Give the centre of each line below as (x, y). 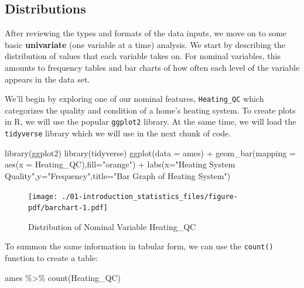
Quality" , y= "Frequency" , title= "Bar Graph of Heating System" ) (118, 175)
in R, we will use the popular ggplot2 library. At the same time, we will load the (151, 121)
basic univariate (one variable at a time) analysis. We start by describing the (145, 44)
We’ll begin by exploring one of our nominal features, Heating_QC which (134, 99)
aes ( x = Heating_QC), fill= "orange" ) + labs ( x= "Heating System (120, 164)
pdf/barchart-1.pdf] (68, 208)
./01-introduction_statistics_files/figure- (150, 196)
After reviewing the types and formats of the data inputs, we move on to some (146, 33)
